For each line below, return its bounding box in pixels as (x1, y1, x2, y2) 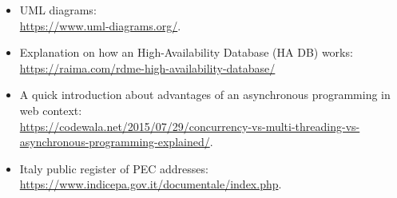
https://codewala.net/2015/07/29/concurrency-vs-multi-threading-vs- (19, 117, 360, 134)
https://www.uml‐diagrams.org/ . (19, 17, 181, 34)
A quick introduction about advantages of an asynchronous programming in (19, 86, 391, 103)
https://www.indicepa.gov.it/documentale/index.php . (19, 176, 282, 192)
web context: (19, 101, 82, 118)
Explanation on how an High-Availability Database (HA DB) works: (19, 44, 353, 61)
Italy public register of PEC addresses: (19, 160, 208, 176)
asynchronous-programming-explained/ (19, 133, 210, 150)
